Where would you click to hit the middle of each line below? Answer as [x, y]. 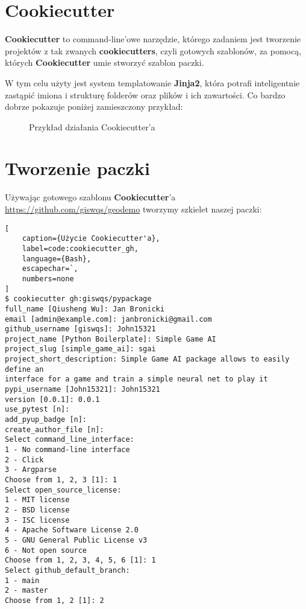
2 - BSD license [37, 510]
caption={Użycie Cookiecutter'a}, [91, 239]
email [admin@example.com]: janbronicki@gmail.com [108, 319]
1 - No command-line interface [67, 450]
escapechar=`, [50, 269]
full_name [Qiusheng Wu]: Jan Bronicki [85, 309]
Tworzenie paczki [77, 168]
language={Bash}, [57, 259]
